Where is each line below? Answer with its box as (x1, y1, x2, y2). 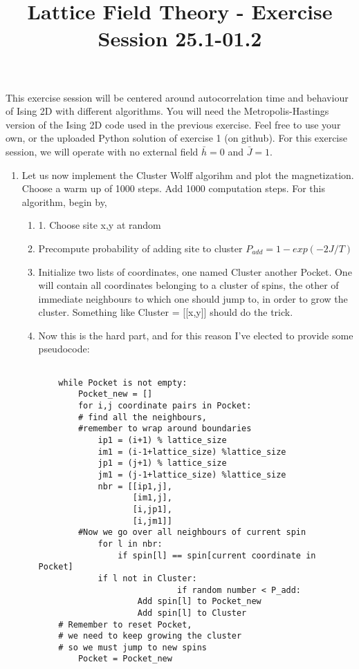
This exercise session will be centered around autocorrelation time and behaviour (6, 90, 349, 104)
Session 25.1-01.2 (98, 24, 262, 53)
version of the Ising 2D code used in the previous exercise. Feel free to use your (6, 117, 341, 131)
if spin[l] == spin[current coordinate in (118, 550, 316, 560)
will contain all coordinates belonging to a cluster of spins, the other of (38, 278, 339, 292)
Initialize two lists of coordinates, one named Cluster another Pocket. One (38, 264, 352, 279)
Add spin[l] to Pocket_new (137, 596, 261, 607)
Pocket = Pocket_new (77, 654, 172, 664)
